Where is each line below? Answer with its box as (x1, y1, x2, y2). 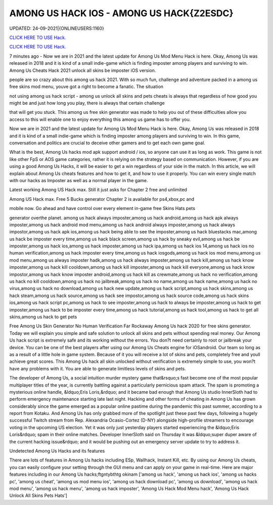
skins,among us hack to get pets (9, 314, 77, 320)
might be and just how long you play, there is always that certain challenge (9, 100, 165, 106)
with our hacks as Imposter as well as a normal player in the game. (9, 177, 148, 183)
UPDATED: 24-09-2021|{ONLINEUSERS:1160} (9, 25, 105, 31)
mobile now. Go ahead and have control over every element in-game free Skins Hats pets (9, 205, 196, 212)
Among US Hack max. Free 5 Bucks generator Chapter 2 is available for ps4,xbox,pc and (9, 196, 195, 202)
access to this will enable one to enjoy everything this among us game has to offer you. (9, 116, 191, 122)
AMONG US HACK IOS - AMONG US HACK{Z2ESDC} (9, 8, 234, 19)
